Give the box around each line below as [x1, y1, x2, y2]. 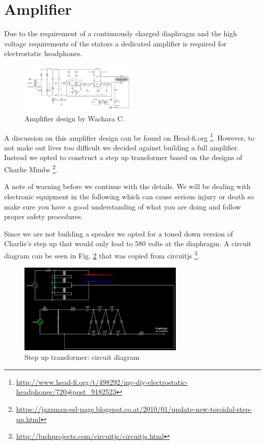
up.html [16, 413, 41, 424]
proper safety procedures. [4, 211, 83, 222]
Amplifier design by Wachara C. [24, 113, 125, 124]
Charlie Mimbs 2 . [4, 163, 58, 174]
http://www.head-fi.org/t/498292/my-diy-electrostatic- [16, 376, 188, 387]
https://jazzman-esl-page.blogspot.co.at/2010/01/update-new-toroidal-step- [16, 403, 252, 414]
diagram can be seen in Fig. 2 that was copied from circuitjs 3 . [4, 248, 200, 260]
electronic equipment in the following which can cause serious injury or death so [4, 191, 254, 201]
